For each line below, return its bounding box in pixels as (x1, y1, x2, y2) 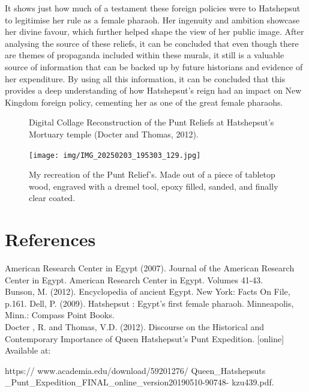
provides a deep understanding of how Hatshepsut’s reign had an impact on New (5, 84, 302, 97)
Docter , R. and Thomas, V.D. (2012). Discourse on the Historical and (5, 321, 265, 333)
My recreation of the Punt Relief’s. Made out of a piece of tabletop (29, 168, 275, 181)
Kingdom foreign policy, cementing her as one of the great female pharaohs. (5, 95, 283, 108)
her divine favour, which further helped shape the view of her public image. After (5, 25, 304, 38)
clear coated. (29, 191, 76, 204)
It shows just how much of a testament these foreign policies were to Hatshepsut (5, 2, 301, 14)
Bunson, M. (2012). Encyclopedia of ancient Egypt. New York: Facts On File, (5, 285, 290, 298)
